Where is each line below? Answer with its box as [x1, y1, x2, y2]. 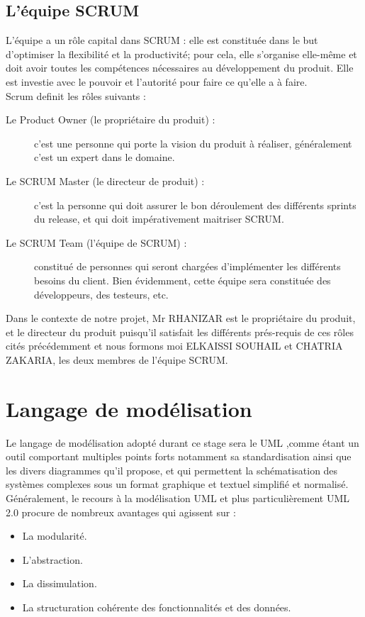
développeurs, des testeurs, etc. [34, 287, 169, 301]
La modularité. [22, 528, 87, 543]
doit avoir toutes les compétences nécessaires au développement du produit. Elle [6, 60, 354, 75]
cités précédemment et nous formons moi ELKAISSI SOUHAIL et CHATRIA [6, 338, 343, 353]
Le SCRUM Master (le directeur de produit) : [6, 173, 205, 188]
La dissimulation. [22, 576, 97, 591]
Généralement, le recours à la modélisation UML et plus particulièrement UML [6, 490, 350, 505]
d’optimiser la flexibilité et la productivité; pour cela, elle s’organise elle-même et [6, 46, 357, 61]
